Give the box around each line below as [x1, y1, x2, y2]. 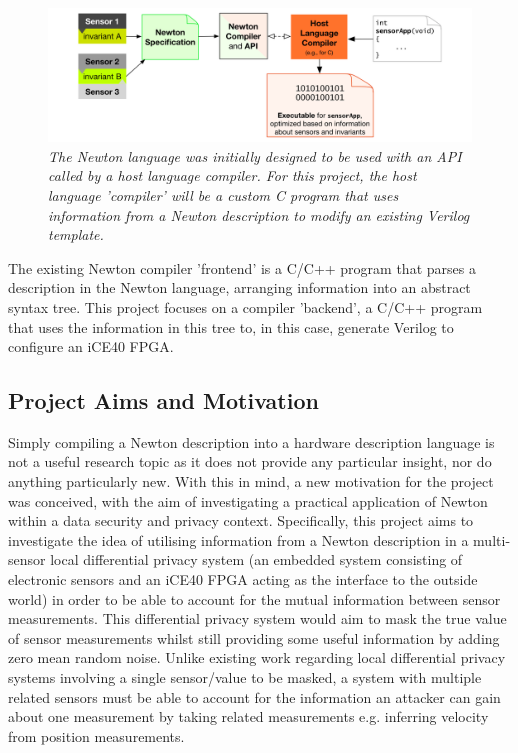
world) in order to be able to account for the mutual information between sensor [8, 588, 501, 609]
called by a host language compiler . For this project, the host [48, 165, 417, 186]
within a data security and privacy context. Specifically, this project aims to [8, 510, 474, 531]
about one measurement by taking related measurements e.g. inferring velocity [8, 706, 489, 727]
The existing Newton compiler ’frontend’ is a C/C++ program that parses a [8, 257, 476, 278]
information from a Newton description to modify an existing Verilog [48, 204, 470, 225]
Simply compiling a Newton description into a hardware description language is [8, 431, 495, 452]
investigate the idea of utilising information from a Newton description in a [8, 529, 469, 550]
